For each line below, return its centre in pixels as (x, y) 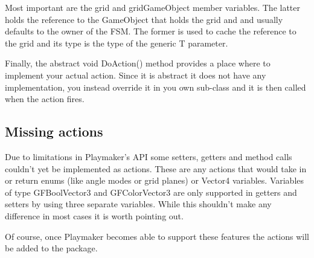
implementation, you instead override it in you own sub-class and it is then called (155, 87)
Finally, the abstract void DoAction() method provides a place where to (138, 63)
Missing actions (54, 131)
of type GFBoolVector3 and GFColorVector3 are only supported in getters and (151, 192)
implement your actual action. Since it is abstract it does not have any (136, 75)
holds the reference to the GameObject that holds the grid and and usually (144, 19)
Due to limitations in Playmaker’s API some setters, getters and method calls (149, 156)
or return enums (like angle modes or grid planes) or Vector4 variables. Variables (155, 180)
